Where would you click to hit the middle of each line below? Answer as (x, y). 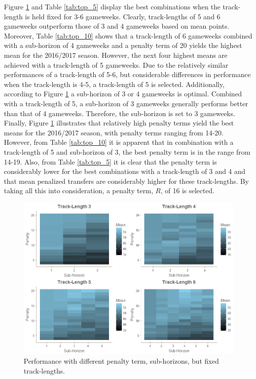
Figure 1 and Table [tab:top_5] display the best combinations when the (112, 6)
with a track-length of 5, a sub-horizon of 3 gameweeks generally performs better (126, 103)
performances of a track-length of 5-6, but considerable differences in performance (128, 74)
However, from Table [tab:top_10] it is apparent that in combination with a (119, 142)
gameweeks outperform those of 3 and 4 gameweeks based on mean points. (117, 26)
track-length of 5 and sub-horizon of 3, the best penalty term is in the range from (127, 151)
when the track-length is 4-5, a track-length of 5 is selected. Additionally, (114, 84)
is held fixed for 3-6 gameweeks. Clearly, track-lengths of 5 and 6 (123, 16)
